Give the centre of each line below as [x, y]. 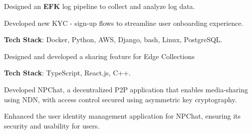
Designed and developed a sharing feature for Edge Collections [99, 56]
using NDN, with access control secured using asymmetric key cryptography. [121, 99]
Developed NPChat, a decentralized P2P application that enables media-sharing [126, 89]
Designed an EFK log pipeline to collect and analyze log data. [100, 6]
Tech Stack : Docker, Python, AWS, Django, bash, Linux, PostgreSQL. [113, 39]
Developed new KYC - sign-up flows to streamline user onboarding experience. [124, 23]
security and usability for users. [52, 125]
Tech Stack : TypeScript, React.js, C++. [67, 73]
